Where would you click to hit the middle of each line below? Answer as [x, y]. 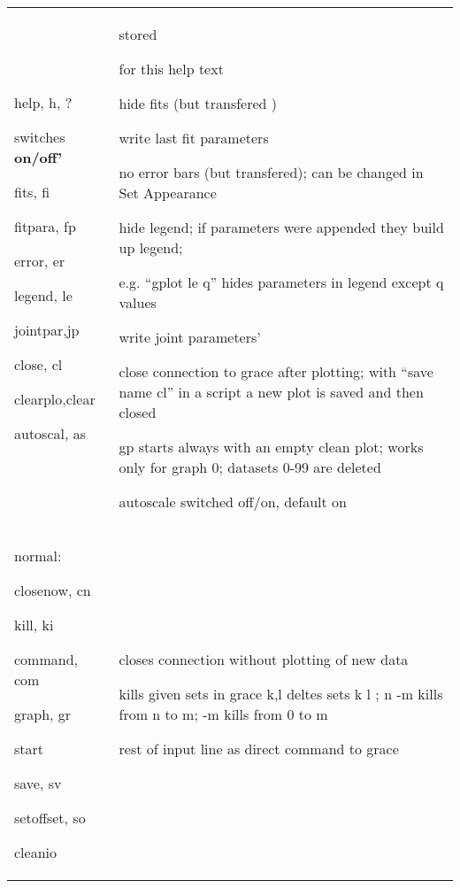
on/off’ [38, 157]
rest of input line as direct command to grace [259, 749]
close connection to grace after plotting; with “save [276, 371]
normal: [38, 556]
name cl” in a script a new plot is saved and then [271, 392]
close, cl [38, 364]
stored [138, 34]
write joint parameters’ [190, 337]
